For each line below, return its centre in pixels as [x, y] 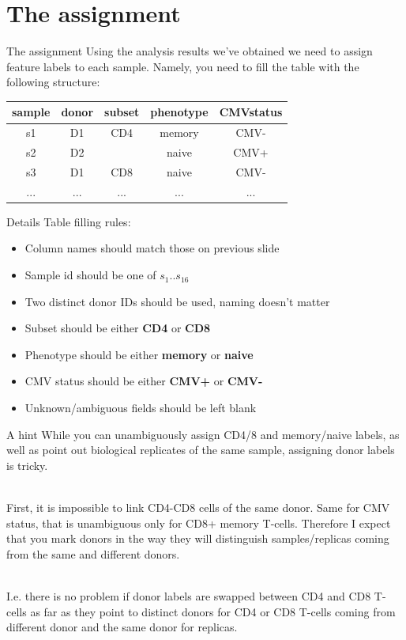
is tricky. [27, 465]
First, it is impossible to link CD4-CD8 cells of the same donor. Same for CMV [198, 507]
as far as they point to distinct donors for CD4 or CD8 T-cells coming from [213, 611]
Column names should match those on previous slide [152, 248]
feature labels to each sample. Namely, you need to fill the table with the [183, 66]
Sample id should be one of [90, 275]
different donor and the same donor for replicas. [122, 627]
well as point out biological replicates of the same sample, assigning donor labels [201, 450]
